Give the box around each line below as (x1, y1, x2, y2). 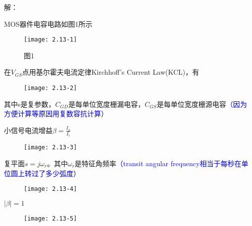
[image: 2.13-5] (24, 215, 77, 222)
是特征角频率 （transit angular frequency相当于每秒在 (74, 158, 242, 168)
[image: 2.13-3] (24, 144, 77, 151)
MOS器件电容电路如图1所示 (4, 18, 93, 29)
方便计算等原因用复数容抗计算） (4, 108, 108, 119)
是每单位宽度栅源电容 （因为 (156, 98, 247, 109)
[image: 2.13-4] (24, 185, 77, 193)
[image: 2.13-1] (24, 36, 77, 44)
